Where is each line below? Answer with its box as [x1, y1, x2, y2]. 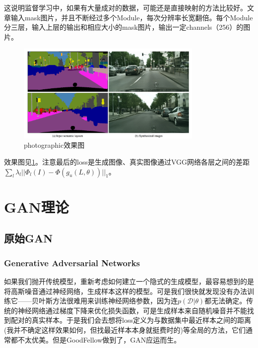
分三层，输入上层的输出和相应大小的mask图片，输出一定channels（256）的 [4, 22, 244, 32]
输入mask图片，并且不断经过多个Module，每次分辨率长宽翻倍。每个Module [10, 12, 253, 22]
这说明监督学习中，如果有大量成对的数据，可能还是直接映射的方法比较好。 [4, 2, 247, 12]
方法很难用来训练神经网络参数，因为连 [52, 295, 178, 306]
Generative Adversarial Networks [4, 256, 140, 269]
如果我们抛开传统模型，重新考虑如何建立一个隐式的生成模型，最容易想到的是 [4, 276, 254, 287]
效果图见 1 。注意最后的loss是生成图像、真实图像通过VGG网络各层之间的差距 [4, 157, 250, 167]
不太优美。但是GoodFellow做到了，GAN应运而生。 [17, 334, 181, 345]
